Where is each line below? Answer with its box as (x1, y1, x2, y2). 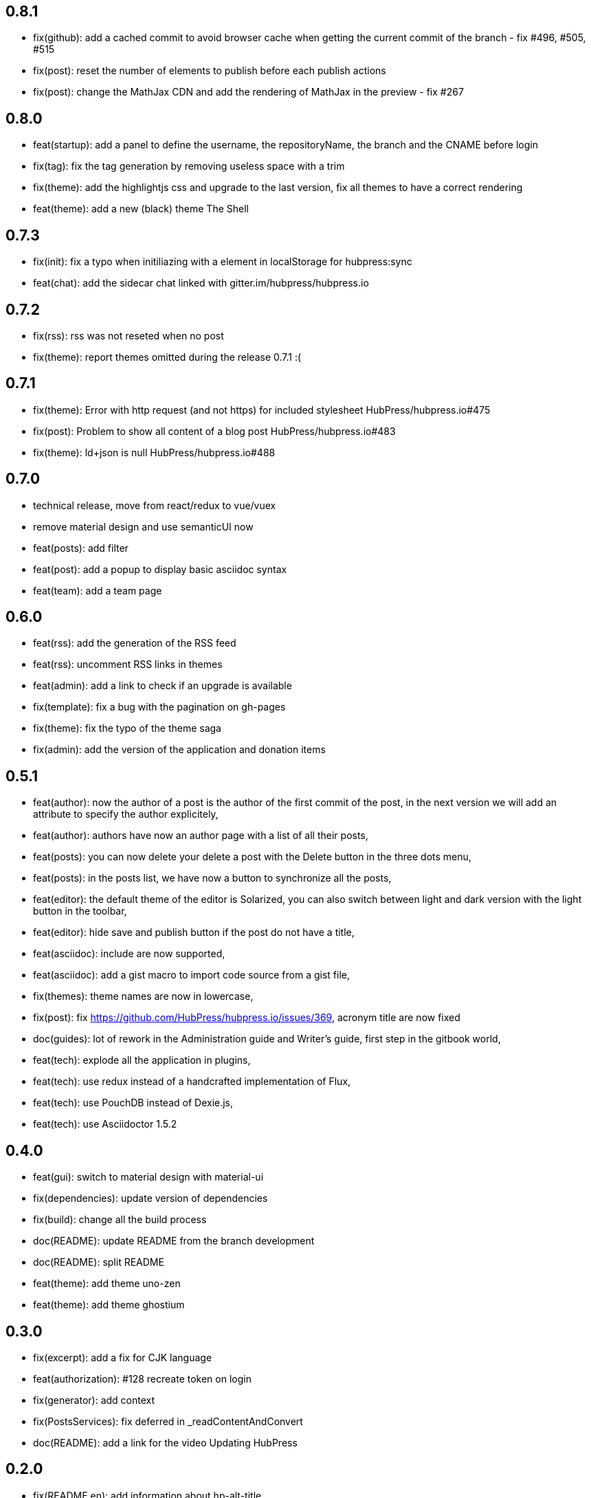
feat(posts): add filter (33, 541, 129, 554)
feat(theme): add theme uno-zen (33, 1277, 181, 1290)
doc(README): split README (33, 1256, 164, 1268)
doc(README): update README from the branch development (33, 1235, 315, 1247)
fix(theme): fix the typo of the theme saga (33, 722, 221, 735)
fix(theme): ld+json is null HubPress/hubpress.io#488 (33, 446, 276, 458)
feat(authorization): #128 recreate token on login (33, 1373, 252, 1385)
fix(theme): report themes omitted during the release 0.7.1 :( (33, 350, 302, 363)
